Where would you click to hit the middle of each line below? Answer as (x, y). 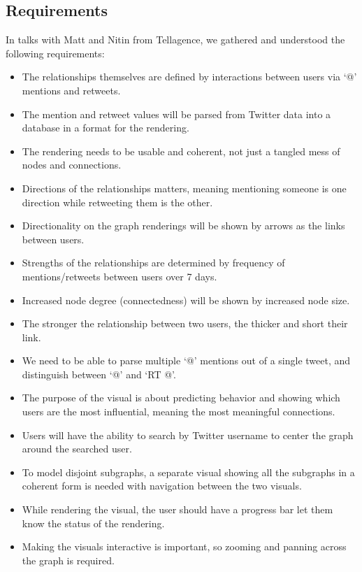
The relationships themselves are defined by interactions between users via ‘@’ (189, 77)
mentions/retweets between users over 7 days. (120, 276)
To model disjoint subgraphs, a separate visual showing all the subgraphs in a (188, 472)
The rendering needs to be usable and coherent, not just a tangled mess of (181, 151)
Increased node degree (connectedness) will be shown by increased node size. (186, 300)
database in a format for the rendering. (106, 128)
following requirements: (55, 53)
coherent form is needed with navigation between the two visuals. (162, 486)
